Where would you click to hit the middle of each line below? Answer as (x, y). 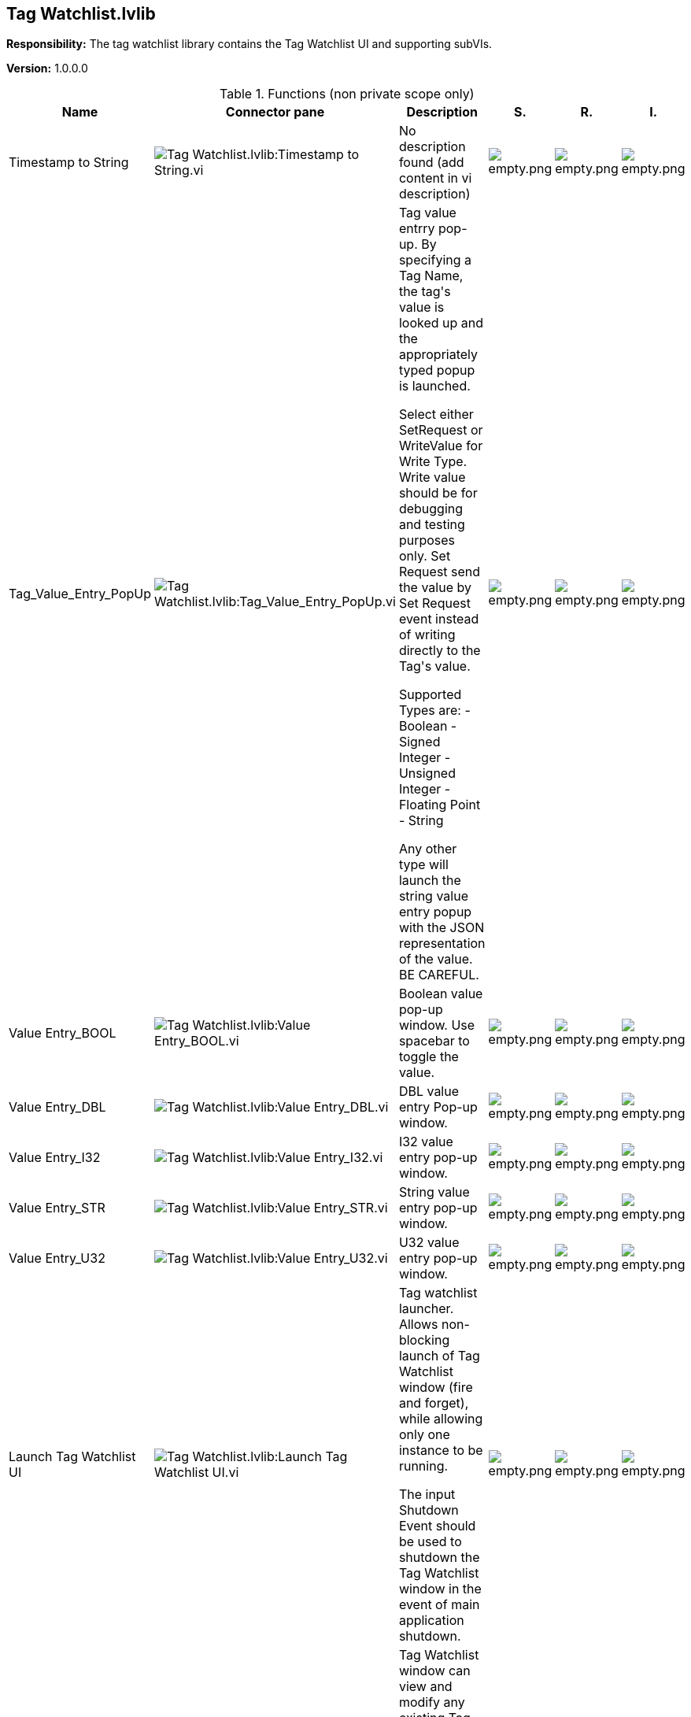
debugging (431, 509)
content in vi (435, 178)
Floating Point (440, 805)
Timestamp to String (69, 163)
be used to (430, 1542)
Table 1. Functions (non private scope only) (347, 94)
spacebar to (434, 1041)
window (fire (436, 1388)
